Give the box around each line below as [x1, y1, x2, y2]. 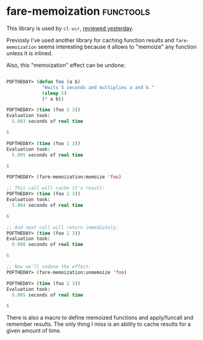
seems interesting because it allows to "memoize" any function [37, 43, 197, 50]
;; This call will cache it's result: [6, 185, 105, 191]
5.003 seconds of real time [12, 118, 84, 125]
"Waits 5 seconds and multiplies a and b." [42, 84, 155, 90]
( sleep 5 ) [42, 90, 67, 96]
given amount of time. [6, 327, 62, 334]
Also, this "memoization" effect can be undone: [6, 61, 126, 69]
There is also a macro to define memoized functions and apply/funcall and [6, 314, 194, 322]
